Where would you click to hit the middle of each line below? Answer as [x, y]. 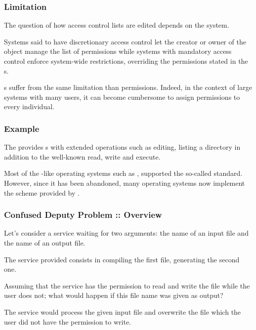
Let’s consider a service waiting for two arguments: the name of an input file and [126, 233]
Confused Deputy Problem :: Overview [83, 215]
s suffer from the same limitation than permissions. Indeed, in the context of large [128, 87]
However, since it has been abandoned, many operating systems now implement [125, 183]
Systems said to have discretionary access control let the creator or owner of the [125, 41]
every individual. [29, 106]
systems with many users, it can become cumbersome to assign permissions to [122, 97]
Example [22, 128]
